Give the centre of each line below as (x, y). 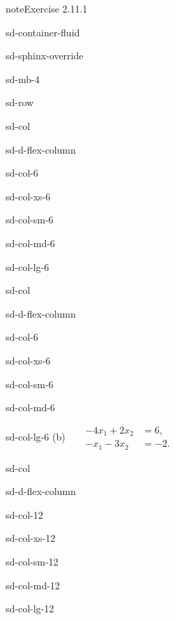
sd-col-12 (24, 514)
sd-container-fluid (43, 32)
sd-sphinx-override (45, 56)
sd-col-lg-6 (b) (36, 436)
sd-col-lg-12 (30, 608)
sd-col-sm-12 (32, 562)
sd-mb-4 (23, 79)
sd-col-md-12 (33, 585)
